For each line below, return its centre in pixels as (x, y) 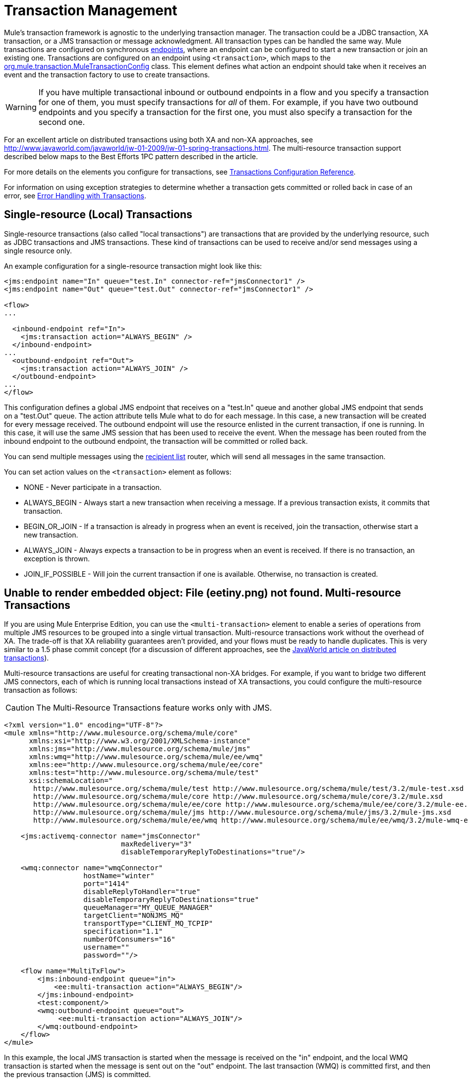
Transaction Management (91, 10)
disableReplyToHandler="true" (142, 892)
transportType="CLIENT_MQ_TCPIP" (148, 924)
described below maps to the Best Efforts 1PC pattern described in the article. (131, 156)
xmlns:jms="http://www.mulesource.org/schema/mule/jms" (140, 749)
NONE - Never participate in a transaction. (93, 487)
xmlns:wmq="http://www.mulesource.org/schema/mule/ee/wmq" (146, 757)
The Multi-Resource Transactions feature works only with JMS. (154, 708)
